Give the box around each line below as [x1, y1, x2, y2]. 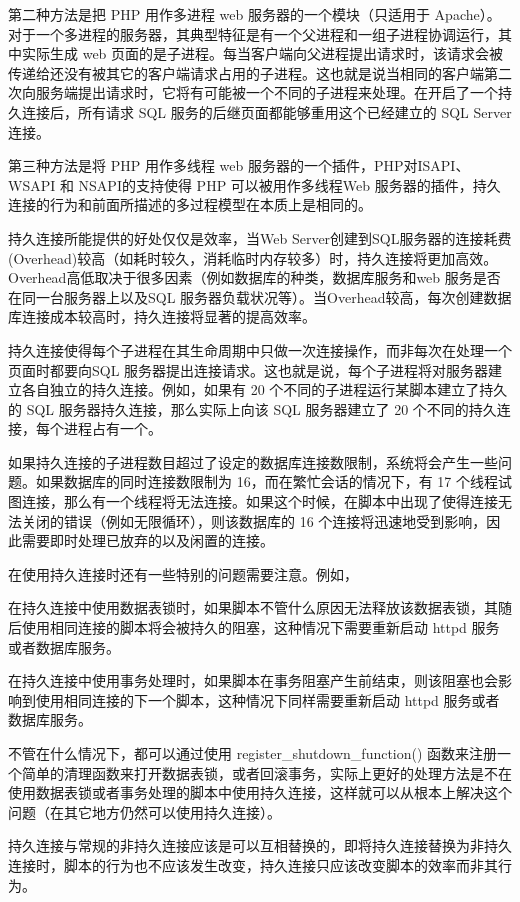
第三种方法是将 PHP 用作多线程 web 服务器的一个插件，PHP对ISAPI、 [8, 155, 470, 176]
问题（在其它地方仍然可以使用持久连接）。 [8, 801, 281, 822]
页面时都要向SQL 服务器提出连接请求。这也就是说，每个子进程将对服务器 [8, 359, 489, 380]
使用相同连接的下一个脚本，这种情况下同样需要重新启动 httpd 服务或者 [35, 689, 500, 710]
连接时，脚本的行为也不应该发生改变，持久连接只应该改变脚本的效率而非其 [8, 854, 498, 875]
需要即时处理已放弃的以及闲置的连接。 [21, 530, 274, 551]
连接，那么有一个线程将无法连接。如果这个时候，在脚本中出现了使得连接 [21, 491, 498, 512]
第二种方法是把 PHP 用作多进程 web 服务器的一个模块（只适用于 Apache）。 [8, 4, 501, 24]
